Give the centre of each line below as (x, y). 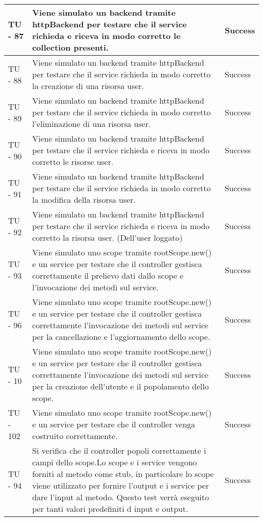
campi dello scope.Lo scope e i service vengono (115, 462)
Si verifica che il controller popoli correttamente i (119, 450)
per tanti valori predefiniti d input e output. (110, 509)
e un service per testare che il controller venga (114, 424)
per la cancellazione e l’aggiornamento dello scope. (121, 337)
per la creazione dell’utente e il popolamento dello (120, 386)
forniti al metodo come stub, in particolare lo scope (123, 474)
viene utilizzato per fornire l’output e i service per (120, 485)
